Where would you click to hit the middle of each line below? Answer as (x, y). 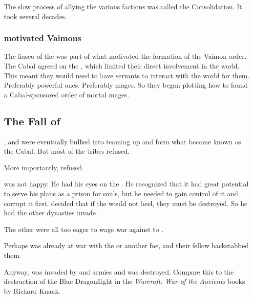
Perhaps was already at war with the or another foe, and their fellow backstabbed (126, 245)
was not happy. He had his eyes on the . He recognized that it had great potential (126, 184)
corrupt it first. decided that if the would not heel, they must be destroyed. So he (126, 203)
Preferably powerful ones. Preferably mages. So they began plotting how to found (126, 85)
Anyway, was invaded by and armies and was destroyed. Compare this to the (119, 271)
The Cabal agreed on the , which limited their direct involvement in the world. (122, 66)
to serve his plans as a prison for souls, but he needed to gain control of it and (121, 193)
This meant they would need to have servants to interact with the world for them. (127, 75)
